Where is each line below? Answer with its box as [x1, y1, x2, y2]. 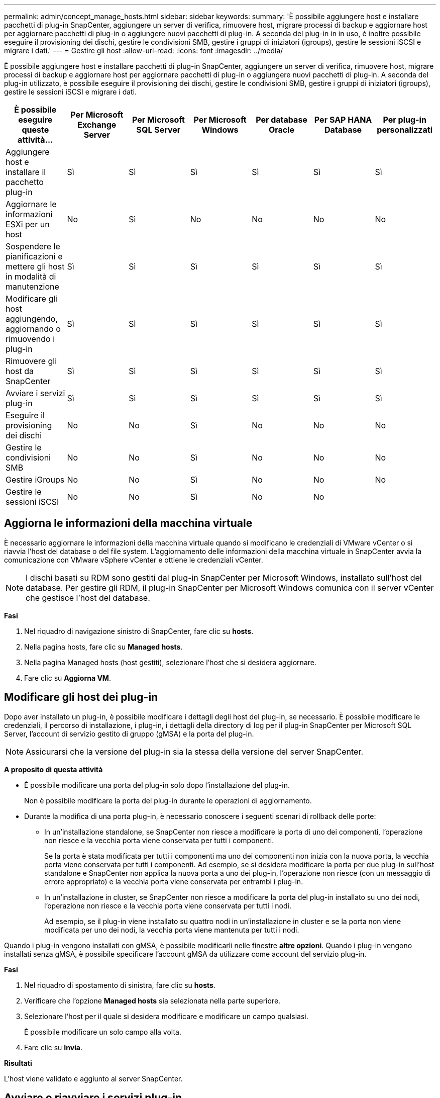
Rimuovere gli [6, 356, 57, 366]
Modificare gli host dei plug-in [4, 691, 158, 704]
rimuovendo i [6, 334, 55, 344]
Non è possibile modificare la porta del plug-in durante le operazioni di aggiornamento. [24, 796, 312, 805]
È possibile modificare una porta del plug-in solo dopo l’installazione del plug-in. [24, 780, 290, 789]
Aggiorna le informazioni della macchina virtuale [4, 517, 253, 530]
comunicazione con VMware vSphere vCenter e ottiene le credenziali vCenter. [4, 555, 263, 564]
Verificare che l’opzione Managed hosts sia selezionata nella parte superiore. [24, 996, 281, 1005]
